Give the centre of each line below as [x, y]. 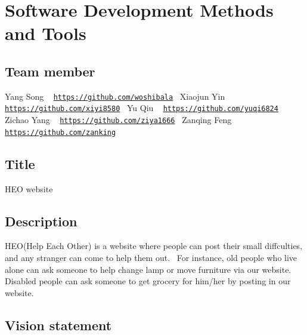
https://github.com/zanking [61, 132]
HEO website [29, 188]
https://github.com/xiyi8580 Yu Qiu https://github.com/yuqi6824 [142, 108]
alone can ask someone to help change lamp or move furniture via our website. [148, 269]
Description [41, 221]
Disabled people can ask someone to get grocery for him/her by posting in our [148, 281]
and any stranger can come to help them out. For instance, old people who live [151, 257]
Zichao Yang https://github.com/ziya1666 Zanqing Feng [118, 120]
